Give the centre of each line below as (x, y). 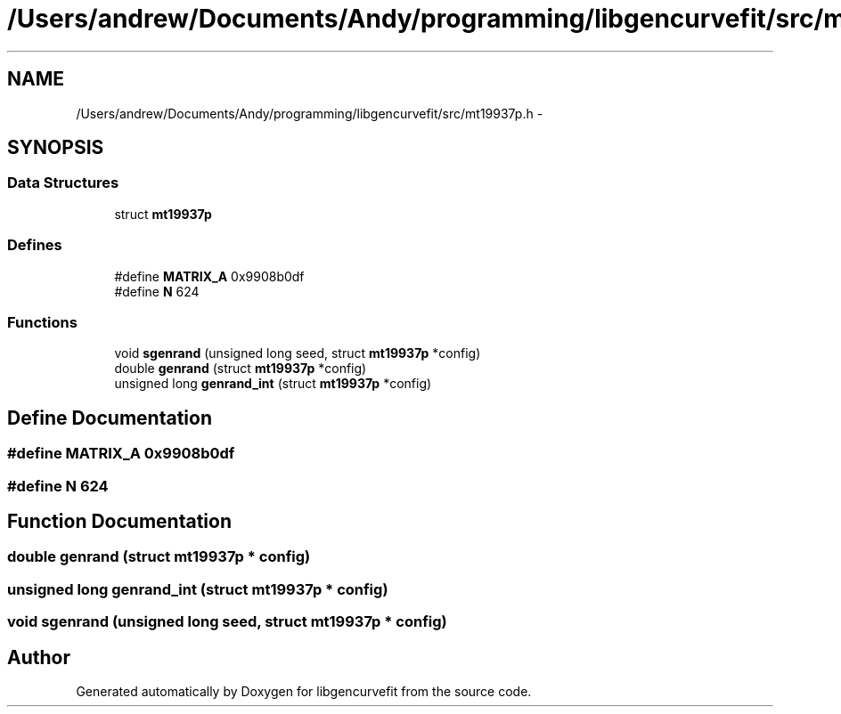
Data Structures (63, 183)
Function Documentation (119, 521)
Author (39, 657)
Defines (35, 245)
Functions (42, 322)
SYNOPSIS (56, 148)
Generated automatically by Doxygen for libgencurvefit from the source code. (304, 691)
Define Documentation (110, 418)
